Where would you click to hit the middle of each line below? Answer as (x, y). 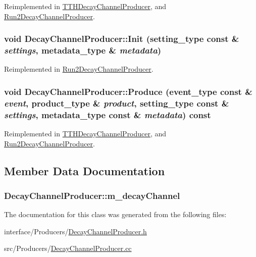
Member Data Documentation (85, 170)
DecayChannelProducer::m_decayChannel (92, 195)
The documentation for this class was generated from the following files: (115, 214)
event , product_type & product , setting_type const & (117, 103)
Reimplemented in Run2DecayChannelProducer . (79, 69)
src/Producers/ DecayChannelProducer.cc (68, 248)
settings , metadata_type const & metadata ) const (108, 114)
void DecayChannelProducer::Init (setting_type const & (122, 39)
